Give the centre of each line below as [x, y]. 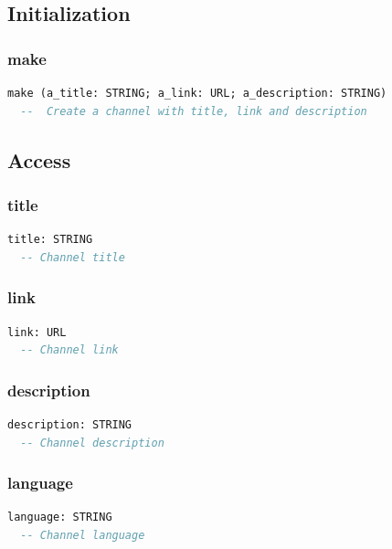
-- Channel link [69, 350]
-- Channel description [92, 443]
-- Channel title [73, 257]
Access [39, 159]
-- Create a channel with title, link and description [194, 111]
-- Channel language [83, 535]
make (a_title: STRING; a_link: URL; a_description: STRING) [197, 93]
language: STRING [60, 517]
